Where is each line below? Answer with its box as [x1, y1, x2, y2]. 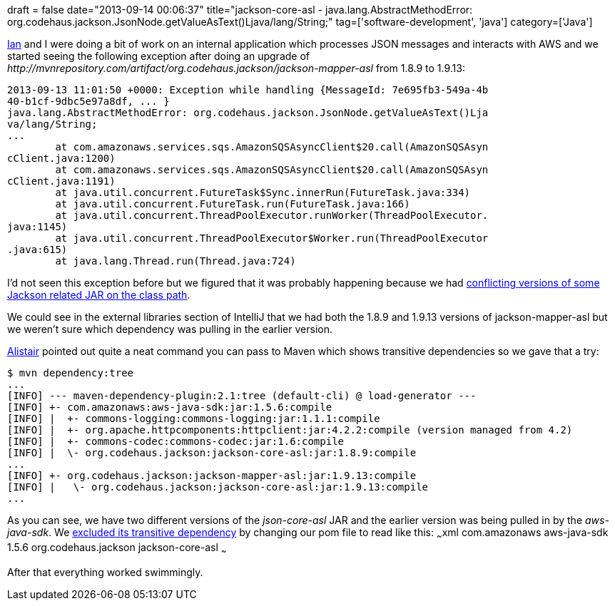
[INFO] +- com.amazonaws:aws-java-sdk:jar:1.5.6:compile [7, 401, 332, 413]
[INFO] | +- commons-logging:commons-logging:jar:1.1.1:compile [7, 413, 380, 424]
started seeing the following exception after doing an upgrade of [7, 50, 310, 62]
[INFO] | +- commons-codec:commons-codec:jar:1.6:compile [7, 436, 345, 447]
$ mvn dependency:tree [7, 367, 134, 379]
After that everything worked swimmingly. [7, 565, 203, 578]
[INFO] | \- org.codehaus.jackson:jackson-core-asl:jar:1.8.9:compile [7, 447, 417, 458]
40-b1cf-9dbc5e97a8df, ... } [7, 96, 170, 107]
